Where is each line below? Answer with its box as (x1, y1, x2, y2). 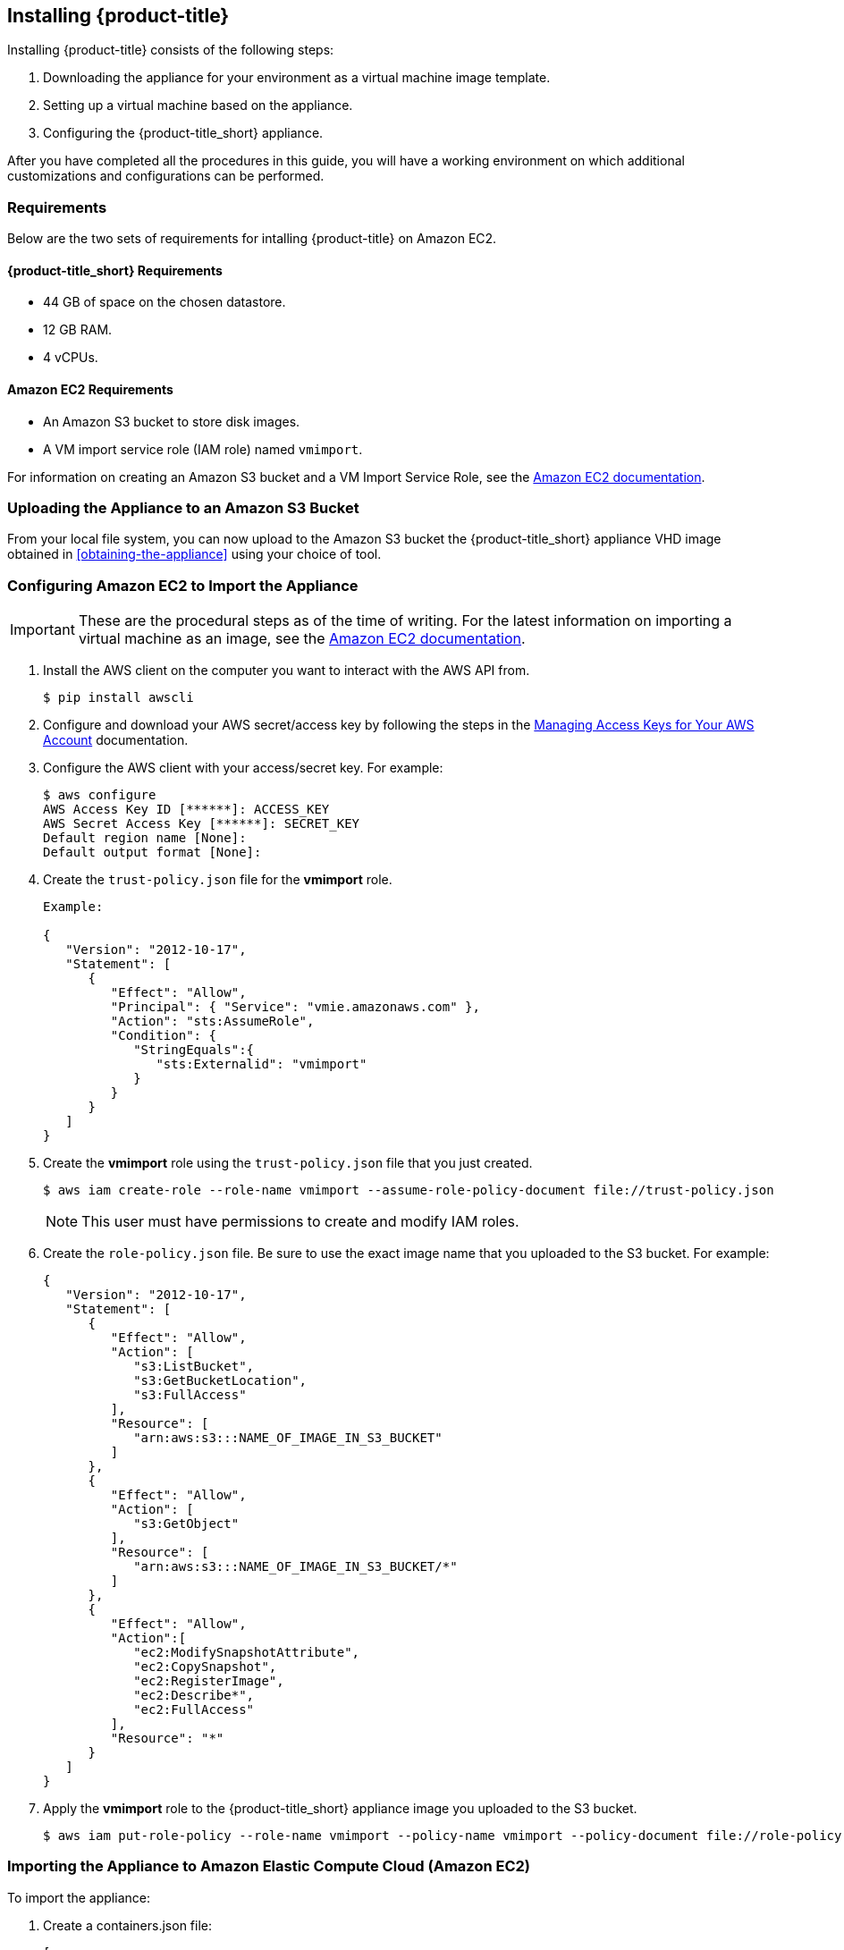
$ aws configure (43, 788, 156, 803)
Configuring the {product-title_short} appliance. (43, 125, 324, 141)
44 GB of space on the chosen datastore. (43, 294, 286, 310)
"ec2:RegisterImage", (133, 1674, 284, 1689)
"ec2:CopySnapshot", (133, 1659, 277, 1675)
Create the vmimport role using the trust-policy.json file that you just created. (43, 1155, 533, 1171)
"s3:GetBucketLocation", (133, 1373, 308, 1389)
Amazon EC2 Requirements (7, 382, 173, 397)
